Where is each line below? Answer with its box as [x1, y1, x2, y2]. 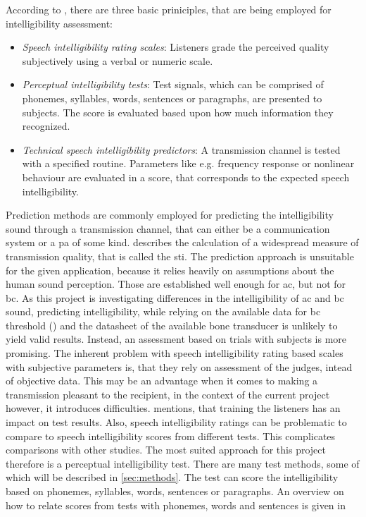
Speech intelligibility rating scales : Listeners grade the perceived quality [22, 39, 329, 54]
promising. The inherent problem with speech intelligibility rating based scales [6, 346, 343, 360]
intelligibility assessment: [6, 16, 113, 30]
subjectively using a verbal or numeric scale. [22, 53, 213, 68]
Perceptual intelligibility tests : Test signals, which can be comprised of [22, 77, 324, 92]
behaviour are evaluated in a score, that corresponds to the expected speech [22, 169, 350, 184]
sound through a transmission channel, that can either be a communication [6, 221, 330, 236]
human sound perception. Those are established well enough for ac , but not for [6, 276, 346, 291]
